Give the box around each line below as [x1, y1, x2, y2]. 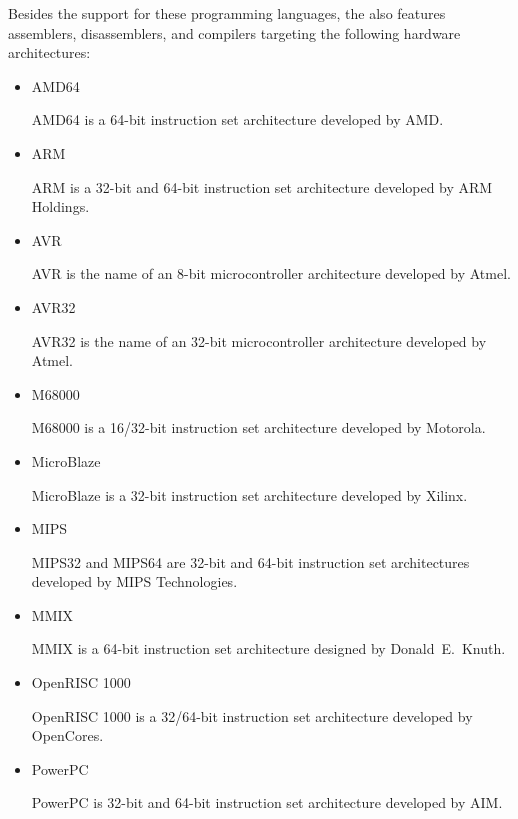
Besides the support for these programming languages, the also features [8, 3, 446, 23]
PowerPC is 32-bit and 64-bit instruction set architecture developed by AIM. [31, 792, 503, 813]
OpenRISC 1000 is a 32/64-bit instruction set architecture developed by [31, 705, 473, 726]
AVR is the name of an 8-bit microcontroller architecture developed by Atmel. [31, 263, 511, 284]
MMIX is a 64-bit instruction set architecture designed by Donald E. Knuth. [31, 638, 506, 659]
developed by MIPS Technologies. [31, 571, 238, 592]
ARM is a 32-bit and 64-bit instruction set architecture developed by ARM [31, 176, 493, 197]
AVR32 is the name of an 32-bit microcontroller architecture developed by [31, 330, 487, 351]
